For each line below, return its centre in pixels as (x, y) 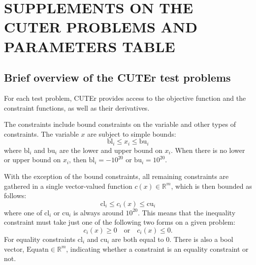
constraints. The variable (41, 133)
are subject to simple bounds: (132, 133)
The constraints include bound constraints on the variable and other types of (120, 124)
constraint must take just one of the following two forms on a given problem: (120, 222)
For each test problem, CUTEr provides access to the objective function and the (125, 98)
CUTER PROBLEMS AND (101, 27)
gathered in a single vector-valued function (68, 186)
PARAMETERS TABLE (90, 46)
